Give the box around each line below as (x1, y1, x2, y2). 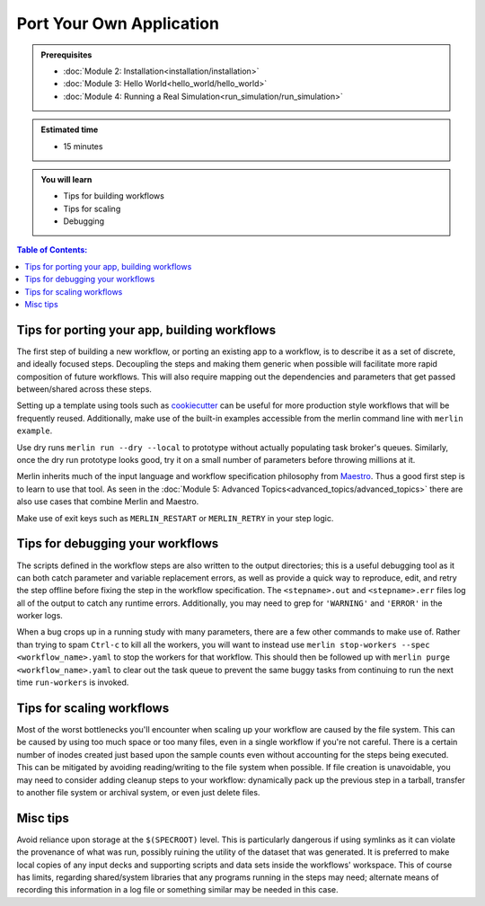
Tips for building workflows (63, 191, 165, 201)
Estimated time (40, 124, 99, 135)
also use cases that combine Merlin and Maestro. (16, 496, 199, 507)
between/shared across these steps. (16, 384, 153, 395)
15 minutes (63, 140, 103, 152)
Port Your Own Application (16, 13, 220, 33)
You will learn (40, 173, 93, 184)
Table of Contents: (16, 244, 88, 255)
